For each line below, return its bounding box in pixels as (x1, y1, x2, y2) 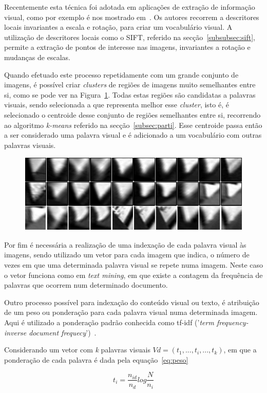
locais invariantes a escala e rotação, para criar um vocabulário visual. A (4, 22, 233, 32)
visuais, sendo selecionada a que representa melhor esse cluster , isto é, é (4, 99, 229, 110)
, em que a (223, 344, 257, 355)
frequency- (216, 317, 249, 327)
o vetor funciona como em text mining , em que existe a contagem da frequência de (4, 269, 263, 280)
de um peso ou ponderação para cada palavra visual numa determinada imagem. (4, 307, 258, 317)
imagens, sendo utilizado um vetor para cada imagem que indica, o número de (4, 249, 250, 260)
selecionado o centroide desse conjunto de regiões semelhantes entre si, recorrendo (4, 109, 261, 120)
